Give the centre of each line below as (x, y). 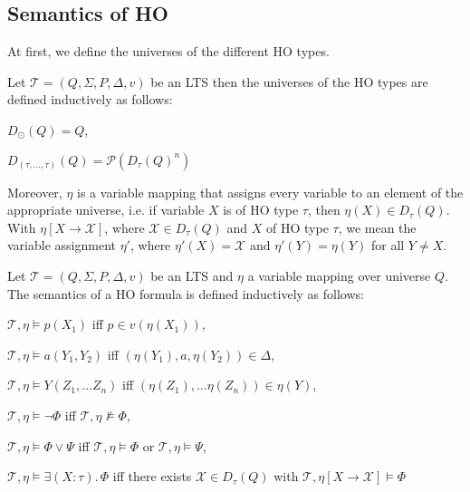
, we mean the (377, 227)
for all (388, 245)
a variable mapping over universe (339, 275)
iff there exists (152, 476)
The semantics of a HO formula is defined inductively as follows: (186, 293)
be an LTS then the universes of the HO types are (289, 81)
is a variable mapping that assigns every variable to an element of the (270, 192)
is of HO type (261, 210)
